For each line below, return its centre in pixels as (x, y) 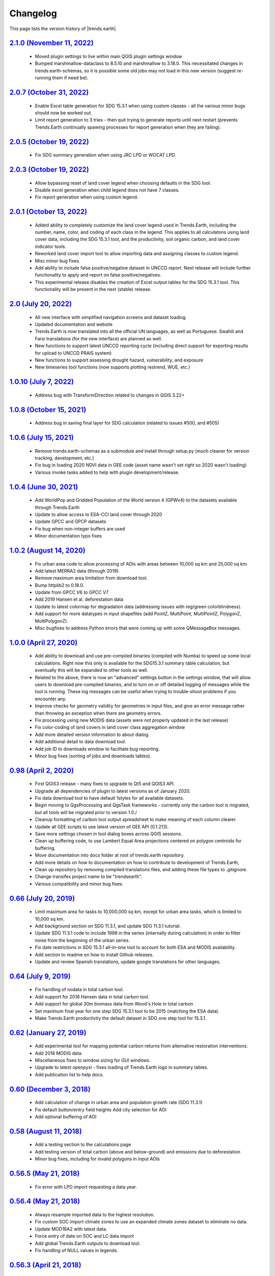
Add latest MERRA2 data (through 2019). (77, 571)
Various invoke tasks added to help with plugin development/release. (107, 472)
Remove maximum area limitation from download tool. (91, 578)
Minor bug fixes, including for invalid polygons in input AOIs (97, 1159)
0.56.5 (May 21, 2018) (45, 1174)
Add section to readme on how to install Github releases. (94, 954)
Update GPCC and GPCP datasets (71, 522)
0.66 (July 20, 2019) (42, 898)
